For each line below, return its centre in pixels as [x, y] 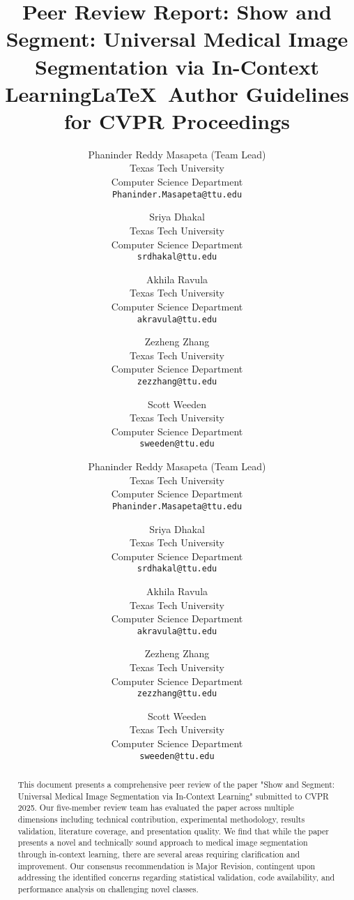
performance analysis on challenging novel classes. [108, 888]
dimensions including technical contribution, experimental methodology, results [161, 819]
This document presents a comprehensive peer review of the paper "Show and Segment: [176, 785]
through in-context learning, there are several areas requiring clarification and [159, 854]
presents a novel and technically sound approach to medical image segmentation [163, 842]
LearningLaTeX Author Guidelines [177, 93]
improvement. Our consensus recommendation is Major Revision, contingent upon [167, 865]
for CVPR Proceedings [177, 120]
